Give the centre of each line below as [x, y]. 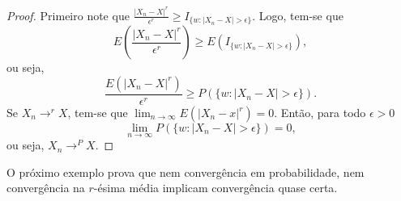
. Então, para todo [320, 113]
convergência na [46, 188]
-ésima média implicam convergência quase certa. [215, 188]
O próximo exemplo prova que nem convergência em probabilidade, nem [186, 172]
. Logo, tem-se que [298, 15]
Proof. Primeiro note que [68, 15]
